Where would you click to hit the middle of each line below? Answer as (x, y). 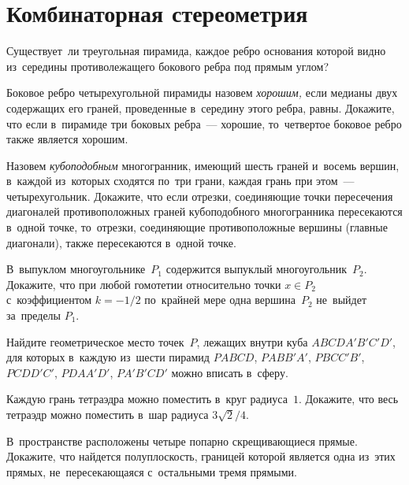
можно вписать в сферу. (230, 372)
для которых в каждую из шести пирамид (108, 357)
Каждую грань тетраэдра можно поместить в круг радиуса (147, 399)
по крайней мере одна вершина (220, 300)
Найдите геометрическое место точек (95, 341)
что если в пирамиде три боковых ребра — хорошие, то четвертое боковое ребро (204, 123)
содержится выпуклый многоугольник (257, 269)
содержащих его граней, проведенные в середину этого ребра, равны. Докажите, (201, 107)
